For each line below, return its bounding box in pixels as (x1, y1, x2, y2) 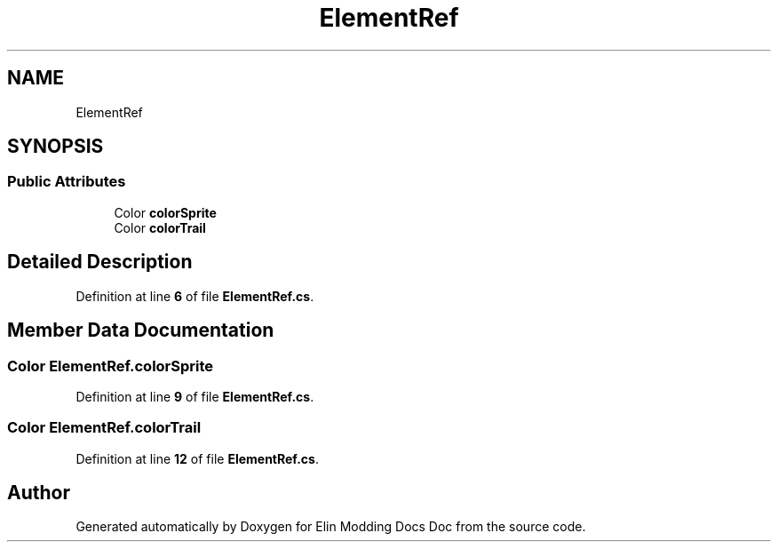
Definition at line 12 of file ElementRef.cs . (75, 450, 319, 466)
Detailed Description (7, 251, 193, 274)
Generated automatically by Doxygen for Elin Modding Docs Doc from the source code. (75, 519, 586, 535)
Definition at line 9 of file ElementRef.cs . (75, 388, 314, 404)
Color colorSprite (114, 204, 217, 220)
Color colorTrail (114, 219, 206, 235)
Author (7, 481, 70, 505)
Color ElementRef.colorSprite (7, 356, 214, 375)
